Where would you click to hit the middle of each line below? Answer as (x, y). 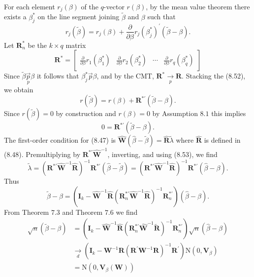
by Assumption (175, 113)
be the (37, 45)
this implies (229, 113)
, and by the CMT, (125, 76)
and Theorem (82, 212)
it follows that (58, 76)
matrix (76, 45)
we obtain (19, 89)
